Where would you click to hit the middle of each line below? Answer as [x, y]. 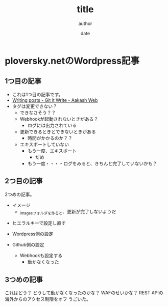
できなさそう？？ [38, 113]
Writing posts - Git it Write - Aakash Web [55, 100]
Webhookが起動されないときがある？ [59, 119]
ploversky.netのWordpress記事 [72, 61]
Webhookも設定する [41, 256]
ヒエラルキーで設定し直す [39, 223]
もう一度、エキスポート [52, 151]
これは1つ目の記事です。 [38, 94]
